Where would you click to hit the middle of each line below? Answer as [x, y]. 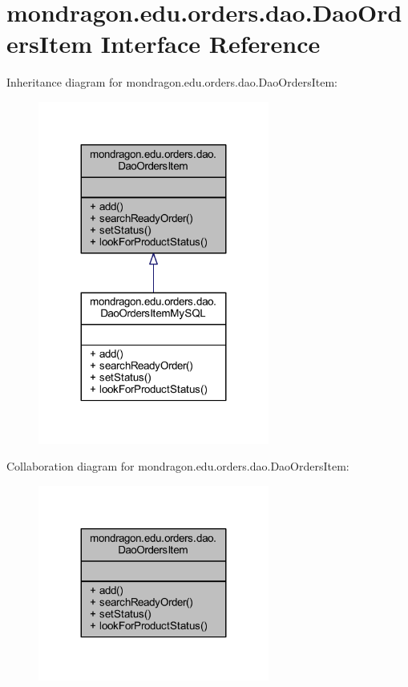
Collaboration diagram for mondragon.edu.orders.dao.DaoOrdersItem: [178, 466]
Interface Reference [210, 44]
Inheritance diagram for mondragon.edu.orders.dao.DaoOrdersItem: [172, 82]
